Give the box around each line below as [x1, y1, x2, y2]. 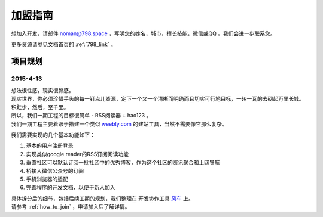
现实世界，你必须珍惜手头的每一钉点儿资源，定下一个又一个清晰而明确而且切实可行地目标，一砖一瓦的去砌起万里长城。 [11, 95, 304, 103]
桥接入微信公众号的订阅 [26, 167, 84, 174]
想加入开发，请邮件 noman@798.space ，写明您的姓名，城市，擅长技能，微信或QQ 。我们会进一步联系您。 [11, 30, 276, 37]
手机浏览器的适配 [26, 176, 68, 182]
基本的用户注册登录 [26, 142, 74, 149]
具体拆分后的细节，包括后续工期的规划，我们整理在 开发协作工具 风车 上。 [11, 194, 194, 202]
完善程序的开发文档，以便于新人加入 [26, 184, 115, 191]
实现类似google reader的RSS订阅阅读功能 [26, 150, 129, 157]
